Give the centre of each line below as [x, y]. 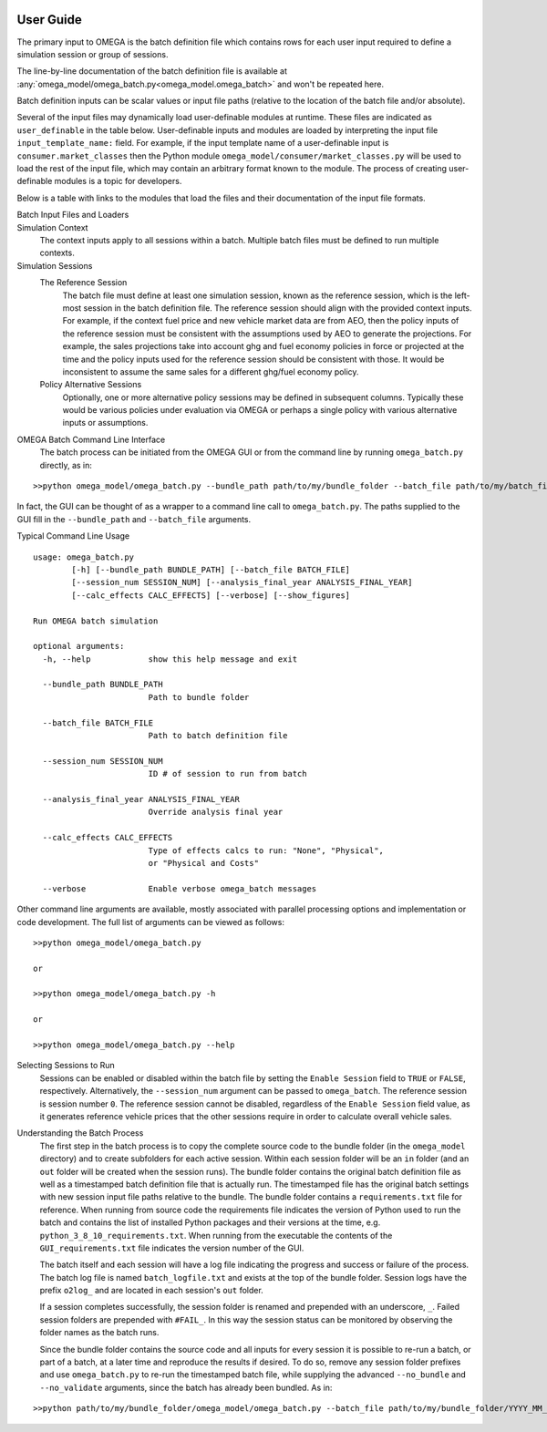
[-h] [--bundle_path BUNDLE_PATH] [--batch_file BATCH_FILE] [211, 569]
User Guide [49, 20]
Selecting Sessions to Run [66, 1066]
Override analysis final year [216, 812]
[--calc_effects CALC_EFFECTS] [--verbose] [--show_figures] [211, 595]
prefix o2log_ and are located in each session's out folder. [151, 1291]
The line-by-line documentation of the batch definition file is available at [152, 71]
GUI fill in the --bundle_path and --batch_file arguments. [134, 519]
